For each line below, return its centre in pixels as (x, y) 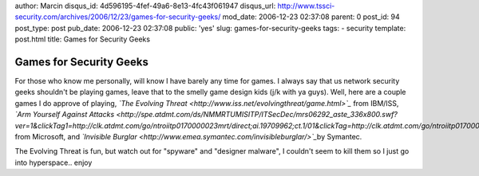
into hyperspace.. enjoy (53, 162)
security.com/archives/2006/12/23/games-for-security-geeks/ (118, 17)
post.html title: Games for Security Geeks (83, 39)
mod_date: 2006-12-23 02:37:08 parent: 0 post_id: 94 (311, 17)
